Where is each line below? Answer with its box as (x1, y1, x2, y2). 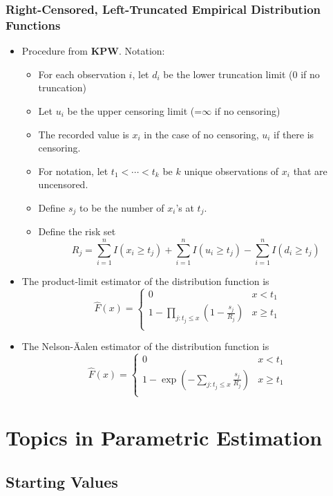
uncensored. (38, 177, 88, 192)
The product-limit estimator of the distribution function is (21, 274, 269, 288)
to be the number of (79, 200, 164, 214)
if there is (274, 127, 314, 141)
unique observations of (184, 163, 279, 178)
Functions (6, 16, 61, 33)
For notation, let (38, 163, 108, 178)
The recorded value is (38, 127, 129, 141)
